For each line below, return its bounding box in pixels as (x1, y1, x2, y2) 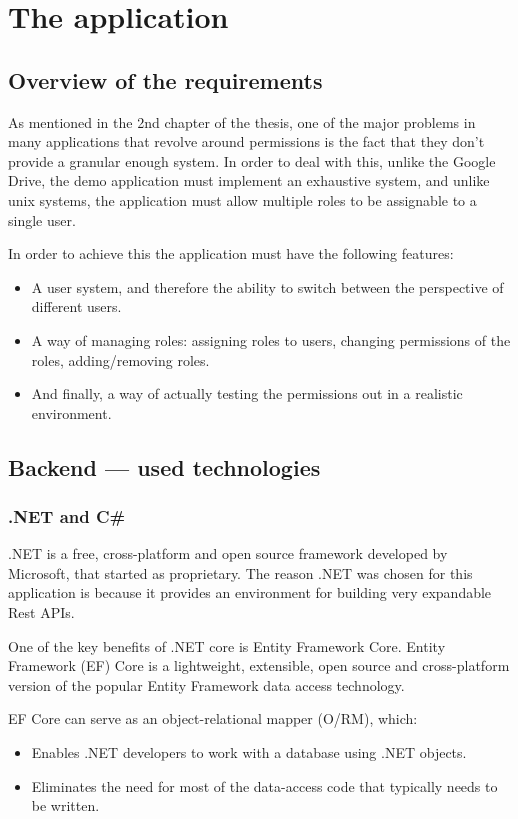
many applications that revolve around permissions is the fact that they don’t (8, 131, 485, 152)
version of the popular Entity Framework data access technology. (8, 674, 405, 695)
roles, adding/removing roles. (31, 349, 210, 370)
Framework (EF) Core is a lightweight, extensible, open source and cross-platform (8, 655, 510, 676)
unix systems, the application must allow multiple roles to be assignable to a (8, 189, 477, 210)
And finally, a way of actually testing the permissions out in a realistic (31, 383, 463, 404)
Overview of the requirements (8, 64, 323, 95)
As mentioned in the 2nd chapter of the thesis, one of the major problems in (8, 111, 476, 132)
